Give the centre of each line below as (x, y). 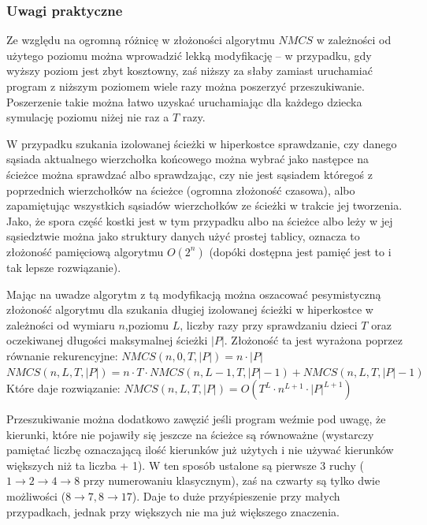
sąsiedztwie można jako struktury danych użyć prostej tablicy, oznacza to (183, 236)
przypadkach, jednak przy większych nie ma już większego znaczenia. (173, 511)
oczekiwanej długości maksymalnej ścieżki (107, 340)
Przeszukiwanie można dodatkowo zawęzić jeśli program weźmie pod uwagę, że (196, 419)
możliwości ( (36, 496)
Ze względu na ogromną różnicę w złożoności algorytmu (141, 40)
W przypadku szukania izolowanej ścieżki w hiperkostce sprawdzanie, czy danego (202, 143)
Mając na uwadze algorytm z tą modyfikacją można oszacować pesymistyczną (194, 294)
